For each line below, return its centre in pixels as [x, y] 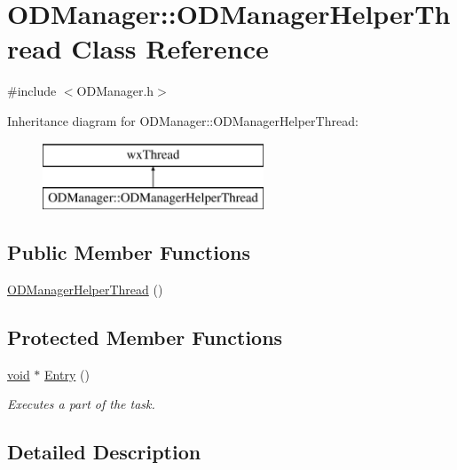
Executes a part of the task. [81, 404]
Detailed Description [104, 452]
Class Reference [170, 48]
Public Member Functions [129, 252]
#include [32, 91]
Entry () [67, 374]
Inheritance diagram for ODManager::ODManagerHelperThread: [183, 120]
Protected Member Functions [145, 337]
